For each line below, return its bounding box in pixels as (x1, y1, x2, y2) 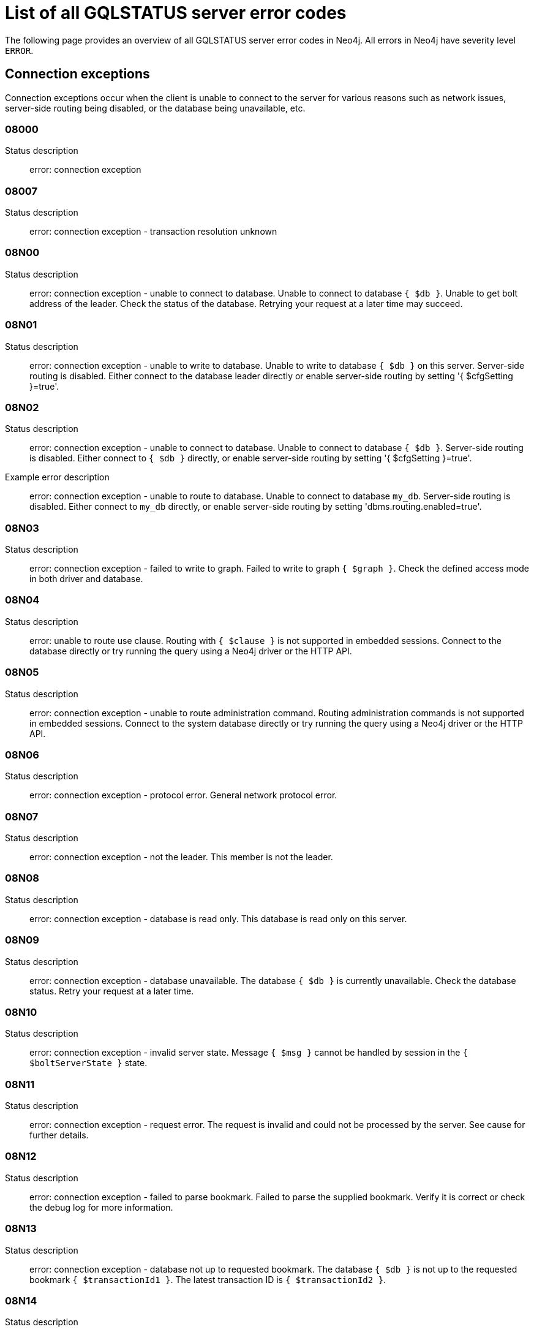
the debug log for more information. (29, 1201, 173, 1213)
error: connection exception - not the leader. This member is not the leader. (29, 852, 333, 863)
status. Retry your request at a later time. (29, 985, 194, 996)
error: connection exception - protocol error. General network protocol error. (29, 790, 337, 801)
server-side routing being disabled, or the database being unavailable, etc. (5, 102, 306, 113)
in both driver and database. (29, 573, 143, 585)
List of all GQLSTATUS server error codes (5, 2, 347, 23)
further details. (29, 1130, 89, 1141)
